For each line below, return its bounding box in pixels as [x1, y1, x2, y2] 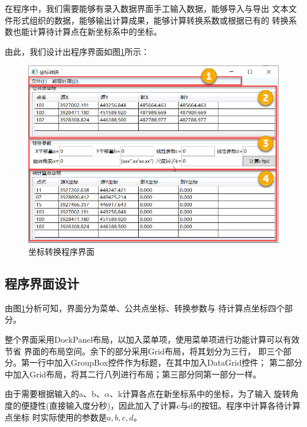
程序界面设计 [5, 274, 79, 293]
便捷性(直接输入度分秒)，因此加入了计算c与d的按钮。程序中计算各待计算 [21, 399, 301, 411]
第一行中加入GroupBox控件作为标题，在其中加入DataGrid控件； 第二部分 [21, 356, 302, 369]
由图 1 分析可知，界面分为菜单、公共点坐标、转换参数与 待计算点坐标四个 [5, 301, 285, 314]
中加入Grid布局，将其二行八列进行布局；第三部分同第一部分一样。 [5, 367, 262, 380]
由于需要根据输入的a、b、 [5, 387, 104, 400]
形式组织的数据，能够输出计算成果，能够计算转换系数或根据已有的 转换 [12, 14, 289, 26]
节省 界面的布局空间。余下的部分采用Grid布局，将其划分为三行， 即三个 [5, 344, 283, 357]
